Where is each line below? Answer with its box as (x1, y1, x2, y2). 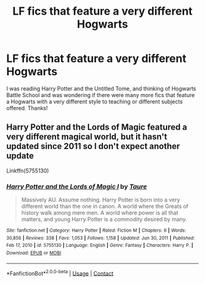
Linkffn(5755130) (6, 167, 49, 174)
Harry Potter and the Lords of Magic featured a (6, 122, 187, 133)
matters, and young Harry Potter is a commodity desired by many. (21, 216, 187, 223)
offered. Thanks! (6, 104, 48, 111)
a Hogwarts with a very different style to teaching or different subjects (6, 98, 183, 105)
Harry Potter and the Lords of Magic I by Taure (6, 182, 148, 191)
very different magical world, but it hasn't (6, 131, 168, 142)
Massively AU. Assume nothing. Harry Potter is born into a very (21, 196, 181, 204)
